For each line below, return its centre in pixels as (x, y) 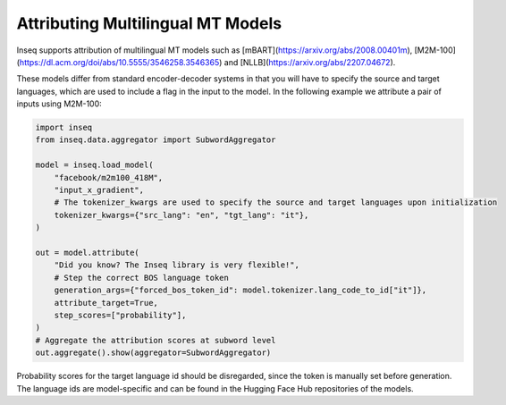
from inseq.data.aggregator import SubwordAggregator (156, 140)
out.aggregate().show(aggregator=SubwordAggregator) (153, 353)
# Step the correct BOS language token (142, 278)
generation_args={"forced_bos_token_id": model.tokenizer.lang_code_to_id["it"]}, (240, 290)
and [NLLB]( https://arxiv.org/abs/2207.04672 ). (310, 62)
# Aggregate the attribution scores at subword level (156, 340)
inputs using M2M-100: (59, 104)
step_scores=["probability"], (120, 315)
